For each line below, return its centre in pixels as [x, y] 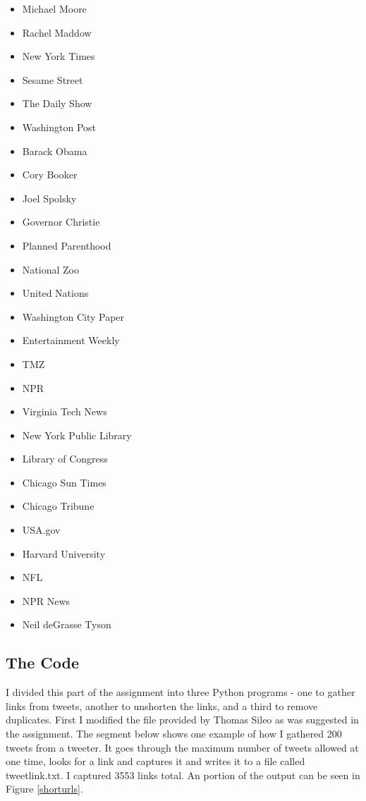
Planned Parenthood [67, 245]
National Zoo [50, 269]
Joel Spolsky [49, 198]
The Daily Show [57, 103]
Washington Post [59, 127]
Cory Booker [50, 175]
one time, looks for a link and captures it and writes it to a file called [155, 761]
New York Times [59, 56]
